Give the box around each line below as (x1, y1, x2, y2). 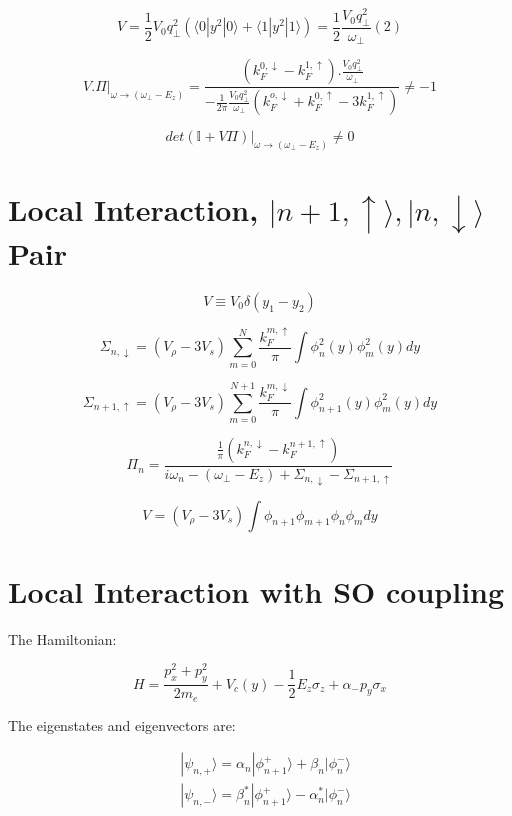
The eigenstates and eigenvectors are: (8, 714, 236, 735)
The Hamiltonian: (8, 628, 117, 649)
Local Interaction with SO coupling (8, 570, 505, 611)
